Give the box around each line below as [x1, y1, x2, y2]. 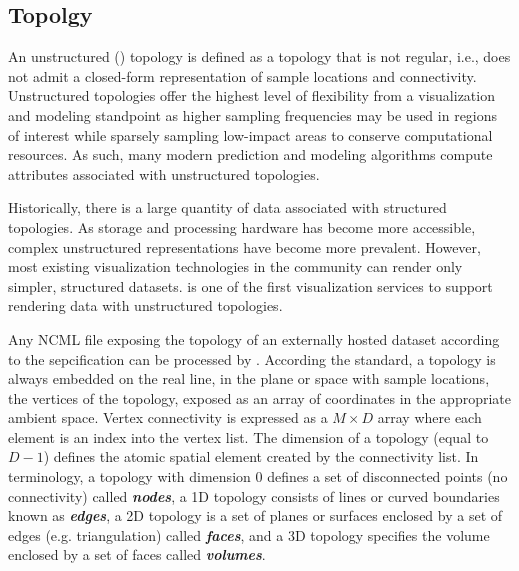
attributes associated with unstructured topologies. [8, 163, 320, 184]
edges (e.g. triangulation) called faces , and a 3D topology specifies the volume [8, 524, 490, 545]
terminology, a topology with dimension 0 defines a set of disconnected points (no [8, 466, 508, 487]
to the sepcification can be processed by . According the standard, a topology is [8, 348, 496, 369]
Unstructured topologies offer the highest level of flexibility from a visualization [8, 85, 495, 106]
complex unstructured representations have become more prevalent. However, [8, 236, 481, 257]
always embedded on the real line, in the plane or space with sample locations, [8, 368, 490, 389]
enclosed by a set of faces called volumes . [8, 544, 266, 565]
